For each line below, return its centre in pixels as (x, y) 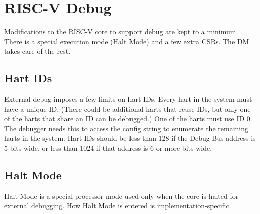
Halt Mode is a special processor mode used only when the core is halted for (121, 196)
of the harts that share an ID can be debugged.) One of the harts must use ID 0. (128, 119)
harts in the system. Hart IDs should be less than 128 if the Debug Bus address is (130, 138)
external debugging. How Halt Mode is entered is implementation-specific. (118, 206)
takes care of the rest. (37, 51)
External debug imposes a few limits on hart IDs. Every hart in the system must (128, 99)
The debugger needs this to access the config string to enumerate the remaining (126, 128)
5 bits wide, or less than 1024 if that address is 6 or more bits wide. (108, 148)
